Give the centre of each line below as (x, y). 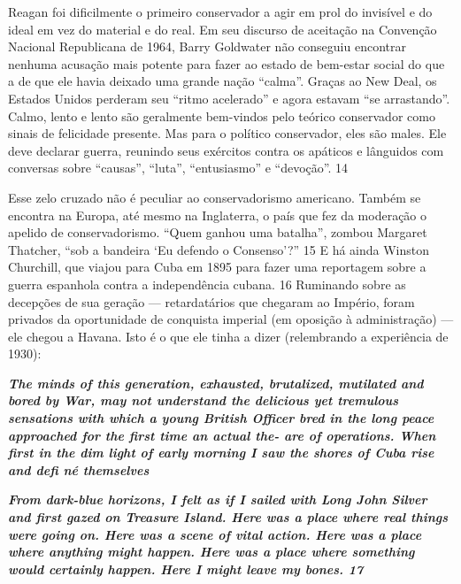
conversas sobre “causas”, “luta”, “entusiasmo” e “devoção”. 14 (178, 168)
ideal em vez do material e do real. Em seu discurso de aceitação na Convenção (223, 29)
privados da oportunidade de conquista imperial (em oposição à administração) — (231, 319)
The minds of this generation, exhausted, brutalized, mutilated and (216, 383)
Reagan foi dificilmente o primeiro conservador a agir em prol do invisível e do (220, 12)
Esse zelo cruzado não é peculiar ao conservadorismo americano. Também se (215, 197)
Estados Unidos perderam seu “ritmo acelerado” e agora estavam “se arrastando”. (229, 98)
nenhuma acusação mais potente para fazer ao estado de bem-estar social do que (227, 63)
